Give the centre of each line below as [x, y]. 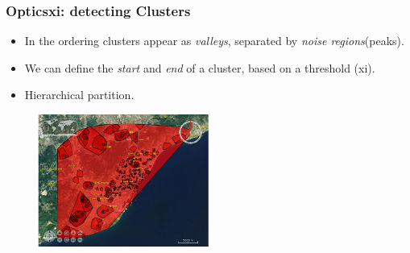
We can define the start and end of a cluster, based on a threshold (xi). [200, 67]
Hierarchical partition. [79, 95]
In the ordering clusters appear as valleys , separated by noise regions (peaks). [214, 41]
